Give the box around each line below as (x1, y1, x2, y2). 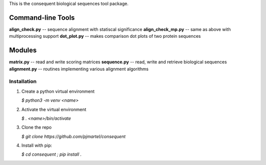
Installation (9, 78, 37, 85)
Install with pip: (21, 142, 52, 148)
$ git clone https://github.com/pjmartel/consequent (21, 133, 126, 139)
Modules (9, 46, 37, 55)
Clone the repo (21, 124, 52, 130)
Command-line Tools (9, 13, 75, 22)
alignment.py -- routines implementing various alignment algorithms (9, 66, 149, 72)
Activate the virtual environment (21, 106, 87, 112)
